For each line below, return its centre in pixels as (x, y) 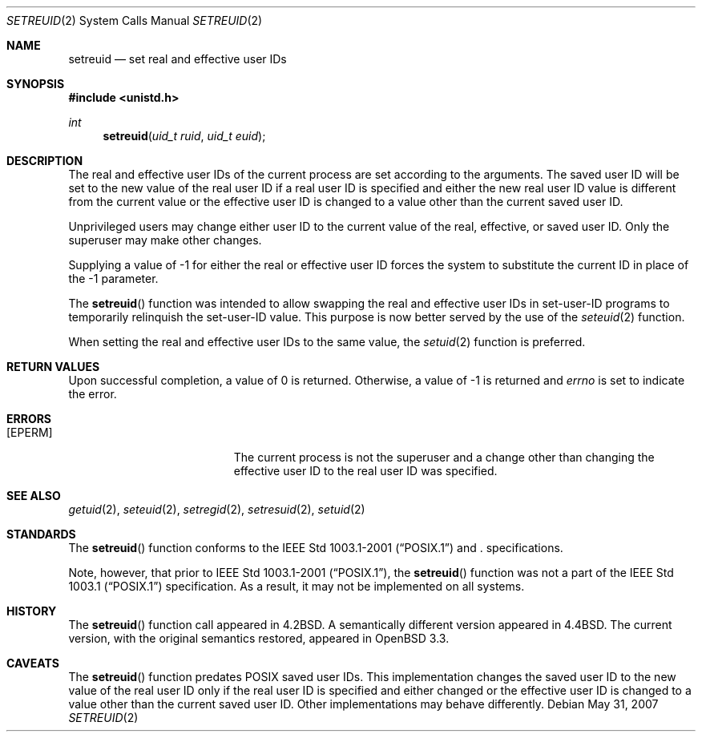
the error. (93, 394)
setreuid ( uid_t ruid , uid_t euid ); (184, 136)
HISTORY (32, 611)
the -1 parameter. (113, 278)
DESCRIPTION (45, 161)
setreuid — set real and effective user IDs (178, 59)
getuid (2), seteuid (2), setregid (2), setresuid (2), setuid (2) (217, 509)
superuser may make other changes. (165, 240)
